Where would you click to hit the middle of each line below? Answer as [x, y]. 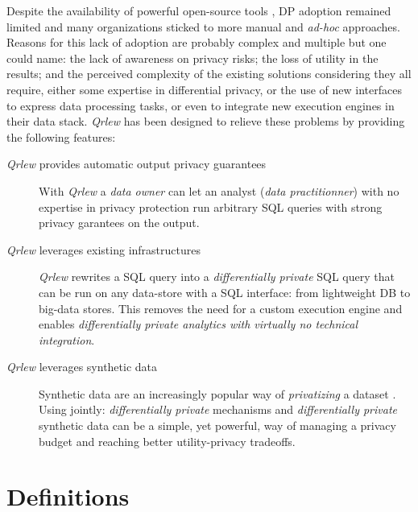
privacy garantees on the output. [119, 223]
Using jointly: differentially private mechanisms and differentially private [218, 409]
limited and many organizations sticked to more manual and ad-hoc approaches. [203, 26]
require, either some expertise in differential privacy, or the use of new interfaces [204, 89]
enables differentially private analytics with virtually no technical [199, 324]
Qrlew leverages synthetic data [82, 367]
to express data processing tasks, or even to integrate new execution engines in [201, 105]
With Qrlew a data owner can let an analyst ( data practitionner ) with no [219, 190]
